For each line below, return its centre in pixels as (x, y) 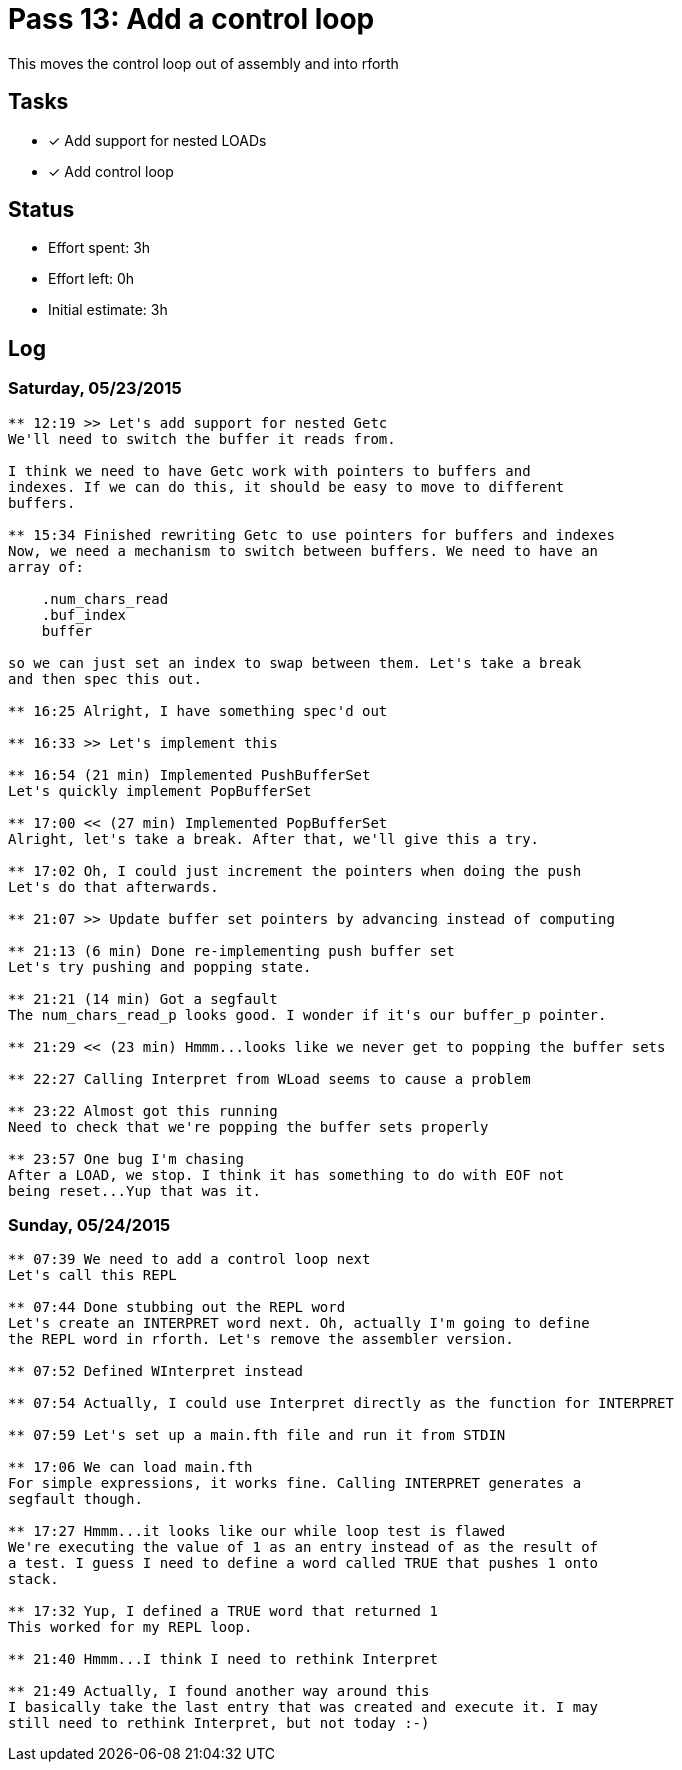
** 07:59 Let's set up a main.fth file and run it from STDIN (257, 1435)
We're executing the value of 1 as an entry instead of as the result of (303, 1547)
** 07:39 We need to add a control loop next (189, 1259)
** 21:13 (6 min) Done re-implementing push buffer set (231, 950)
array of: (46, 566)
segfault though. (75, 1499)
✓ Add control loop (111, 171)
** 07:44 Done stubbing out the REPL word (177, 1307)
